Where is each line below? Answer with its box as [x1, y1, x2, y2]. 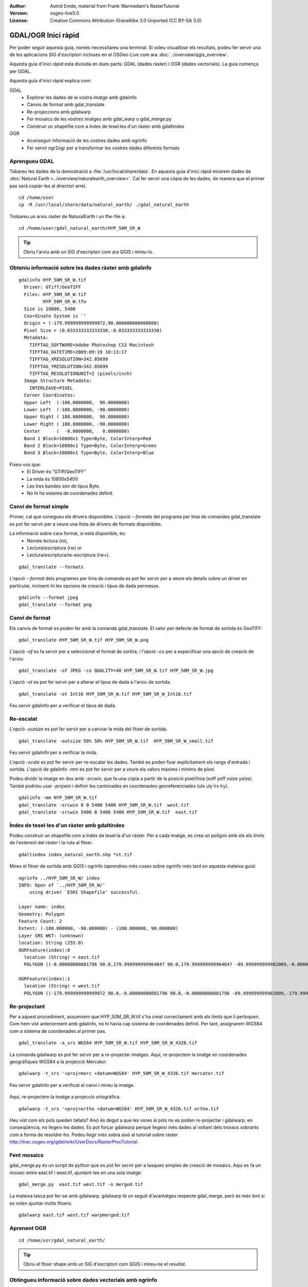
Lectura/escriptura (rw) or [27, 545, 82, 551]
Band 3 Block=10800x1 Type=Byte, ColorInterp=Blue [24, 450, 154, 456]
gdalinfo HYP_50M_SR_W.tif [18, 277, 87, 283]
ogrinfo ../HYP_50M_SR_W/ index [18, 875, 100, 881]
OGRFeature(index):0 [18, 947, 70, 953]
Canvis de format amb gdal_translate [27, 101, 105, 108]
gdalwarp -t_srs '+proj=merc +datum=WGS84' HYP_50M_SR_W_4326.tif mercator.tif [18, 1071, 224, 1076]
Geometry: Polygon [18, 911, 65, 917]
